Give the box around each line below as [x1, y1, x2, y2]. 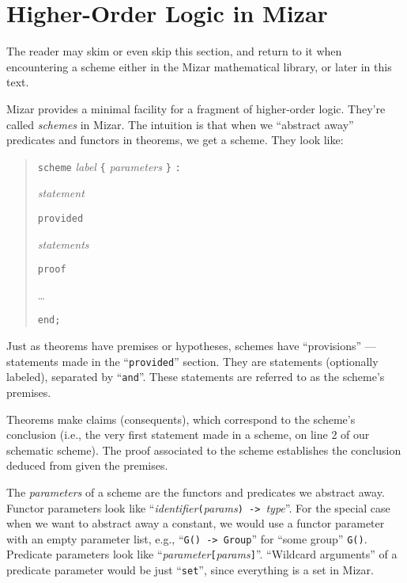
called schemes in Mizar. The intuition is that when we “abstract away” [6, 116, 354, 132]
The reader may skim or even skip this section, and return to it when [6, 43, 342, 59]
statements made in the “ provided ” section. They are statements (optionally [6, 352, 379, 369]
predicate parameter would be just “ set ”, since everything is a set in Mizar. [6, 562, 374, 578]
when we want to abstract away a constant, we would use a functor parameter [6, 515, 385, 532]
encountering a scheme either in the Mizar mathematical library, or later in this [6, 58, 392, 74]
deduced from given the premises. [6, 457, 168, 474]
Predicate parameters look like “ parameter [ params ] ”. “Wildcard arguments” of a [6, 546, 398, 562]
